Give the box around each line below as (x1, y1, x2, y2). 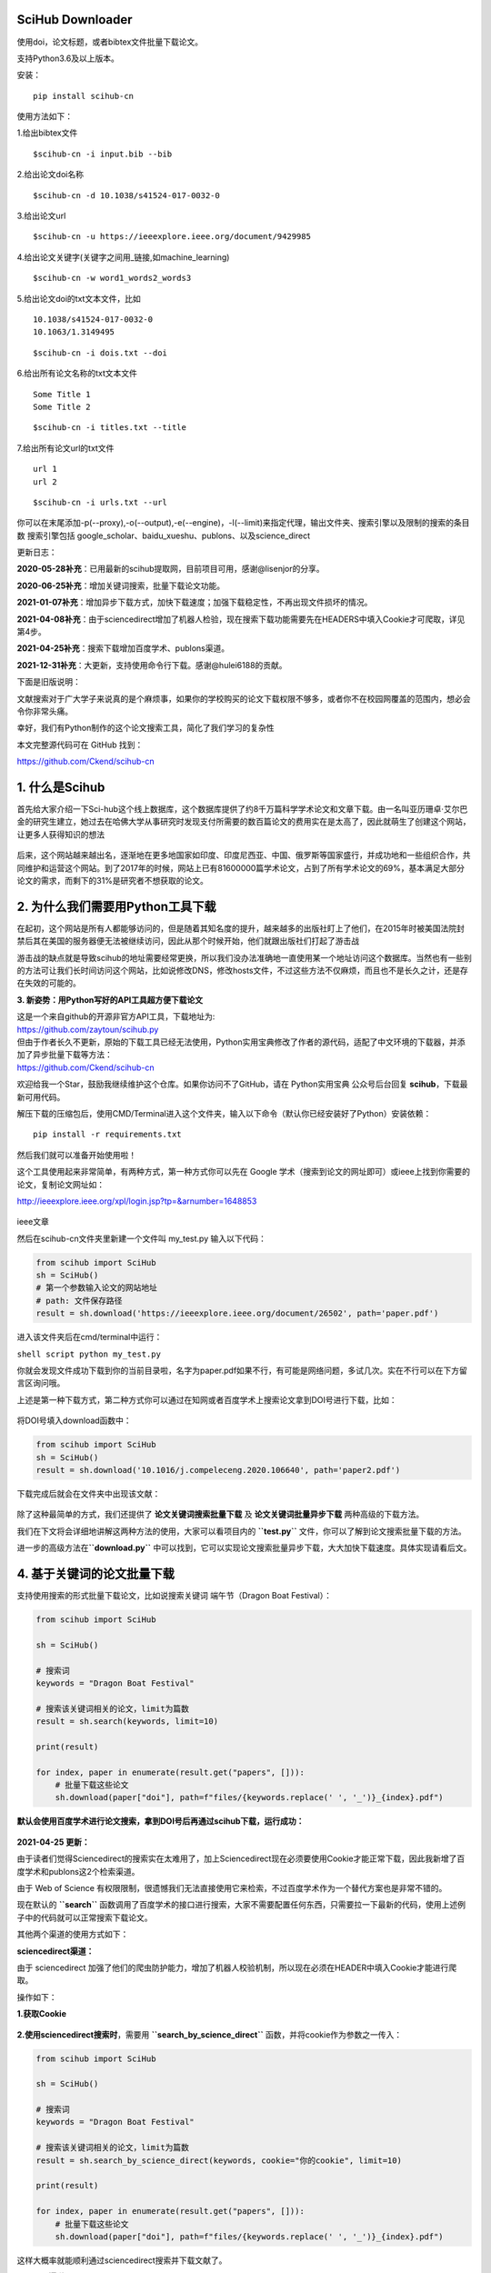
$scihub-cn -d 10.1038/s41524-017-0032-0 (33, 190, 220, 200)
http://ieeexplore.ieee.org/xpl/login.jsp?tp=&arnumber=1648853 (16, 1196, 257, 1207)
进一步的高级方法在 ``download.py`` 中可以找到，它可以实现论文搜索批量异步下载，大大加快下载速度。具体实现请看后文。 (16, 1542, 472, 1554)
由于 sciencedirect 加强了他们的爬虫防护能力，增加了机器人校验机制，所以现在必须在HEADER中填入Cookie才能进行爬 (16, 1962, 457, 1973)
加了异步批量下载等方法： (16, 1049, 113, 1060)
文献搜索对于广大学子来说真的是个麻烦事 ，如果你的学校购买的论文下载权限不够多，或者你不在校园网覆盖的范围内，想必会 (16, 693, 471, 704)
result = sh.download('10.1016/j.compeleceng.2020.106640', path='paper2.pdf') (35, 1465, 401, 1475)
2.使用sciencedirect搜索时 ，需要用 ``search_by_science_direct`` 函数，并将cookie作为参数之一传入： (16, 2028, 403, 2040)
